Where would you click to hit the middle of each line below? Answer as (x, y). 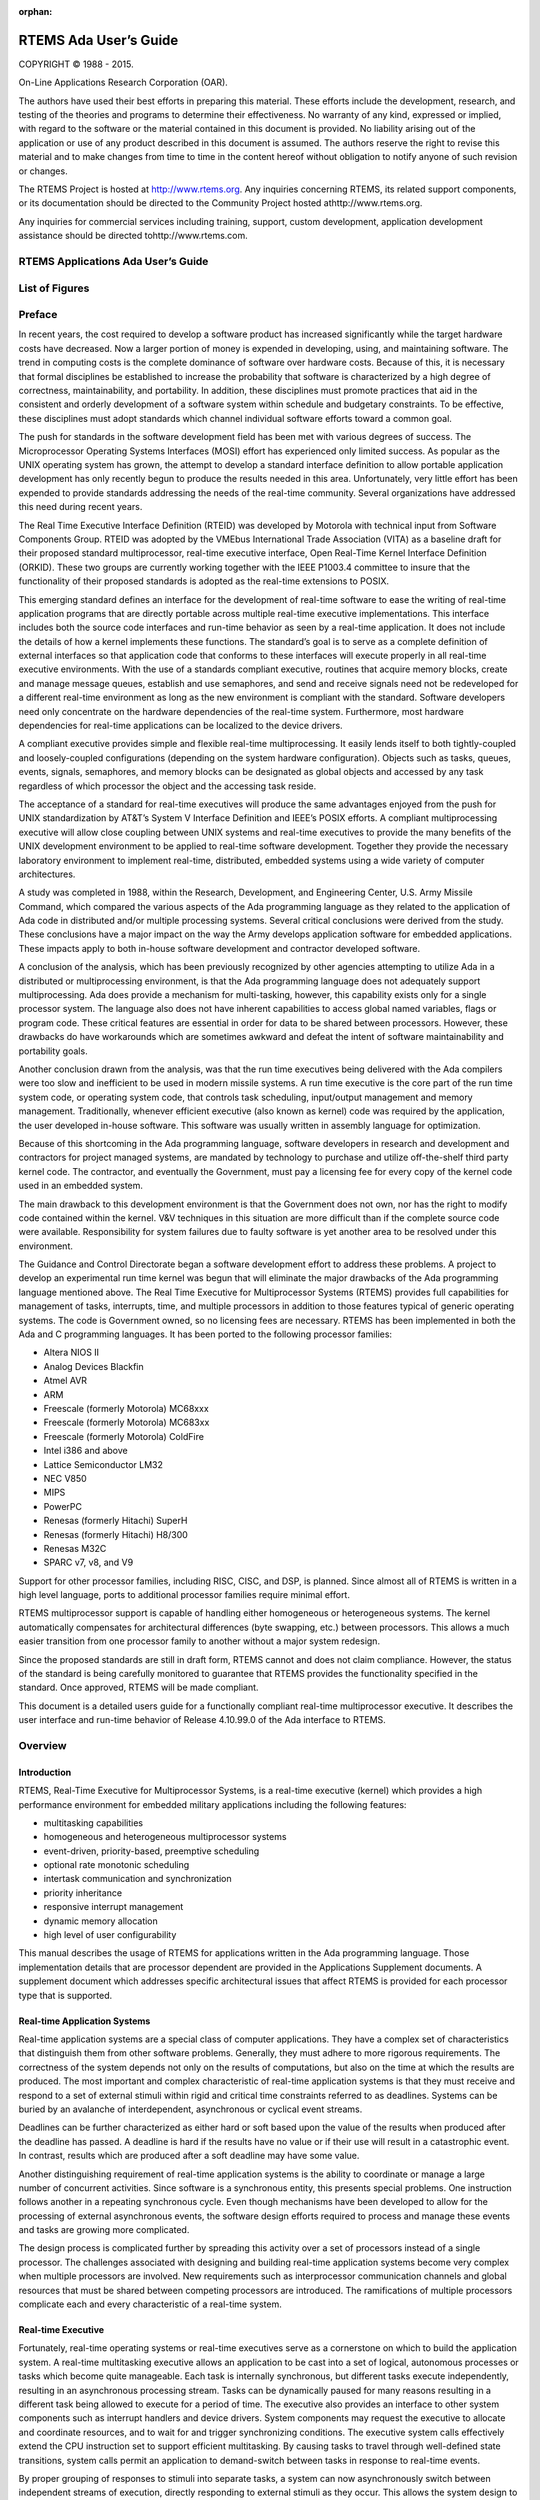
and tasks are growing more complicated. (104, 2230)
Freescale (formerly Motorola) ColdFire (124, 1436)
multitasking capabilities (93, 1822)
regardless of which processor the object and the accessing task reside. (167, 786)
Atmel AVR (65, 1381)
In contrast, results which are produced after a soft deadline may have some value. (189, 2156)
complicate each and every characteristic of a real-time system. (150, 2304)
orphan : (35, 11)
